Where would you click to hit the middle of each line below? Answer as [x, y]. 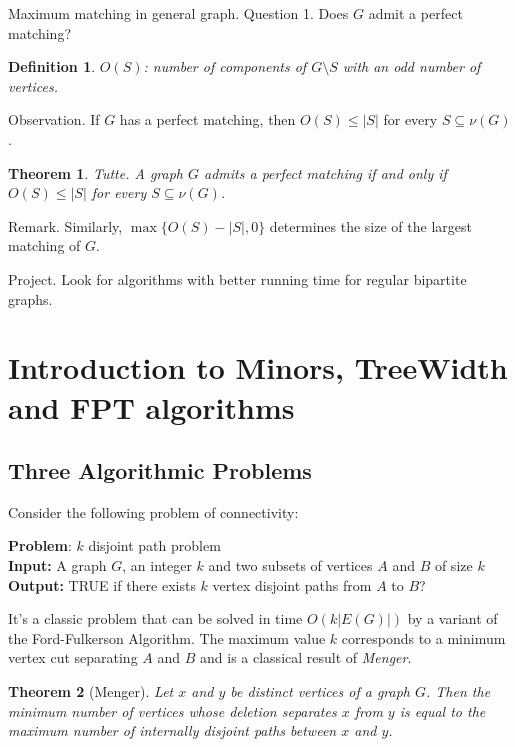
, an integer [157, 565]
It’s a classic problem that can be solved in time [155, 618]
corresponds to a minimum [423, 637]
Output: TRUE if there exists [102, 584]
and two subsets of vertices [290, 565]
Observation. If [54, 119]
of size [453, 565]
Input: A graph [57, 565]
